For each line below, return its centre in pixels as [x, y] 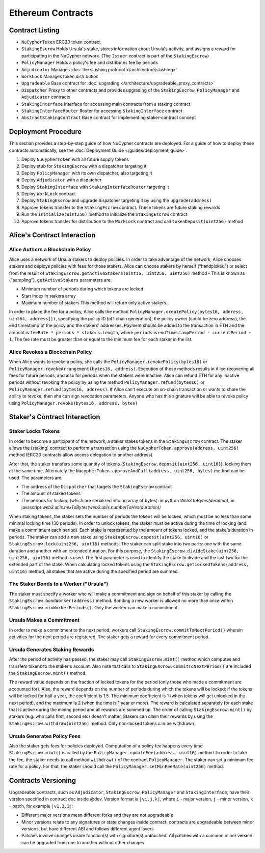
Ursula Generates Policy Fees [45, 736]
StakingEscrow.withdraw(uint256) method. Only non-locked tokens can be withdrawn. [102, 723]
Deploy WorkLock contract [49, 194]
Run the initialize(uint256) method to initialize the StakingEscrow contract [104, 214]
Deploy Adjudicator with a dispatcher [61, 180]
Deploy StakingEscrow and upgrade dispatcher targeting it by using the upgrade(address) [117, 200]
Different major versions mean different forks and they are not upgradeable [97, 815]
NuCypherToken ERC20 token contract [61, 42]
